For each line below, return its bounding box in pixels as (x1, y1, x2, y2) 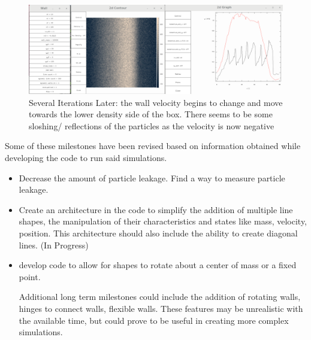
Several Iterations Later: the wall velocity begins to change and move (29, 96, 283, 108)
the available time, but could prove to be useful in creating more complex (19, 314, 289, 326)
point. (19, 270, 41, 283)
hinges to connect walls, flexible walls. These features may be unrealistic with (19, 302, 303, 314)
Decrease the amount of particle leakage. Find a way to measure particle (19, 171, 285, 184)
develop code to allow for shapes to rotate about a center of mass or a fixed (19, 259, 297, 271)
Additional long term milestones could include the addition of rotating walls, (19, 290, 301, 303)
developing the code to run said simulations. (5, 151, 167, 164)
